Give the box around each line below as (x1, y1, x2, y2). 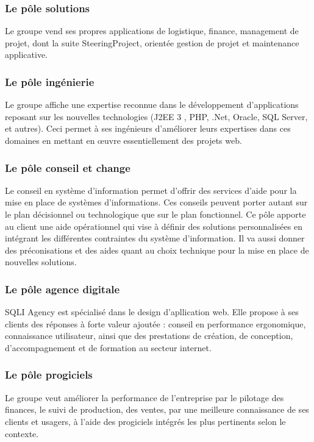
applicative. (5, 48, 48, 61)
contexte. (5, 427, 39, 440)
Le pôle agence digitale (5, 281, 120, 296)
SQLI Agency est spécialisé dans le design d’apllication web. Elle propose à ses (5, 305, 299, 318)
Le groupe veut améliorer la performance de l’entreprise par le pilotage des (5, 391, 284, 404)
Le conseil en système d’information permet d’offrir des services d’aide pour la (5, 184, 297, 196)
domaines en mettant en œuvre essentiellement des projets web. (5, 134, 242, 146)
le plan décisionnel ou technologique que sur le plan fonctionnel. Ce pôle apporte (5, 208, 306, 220)
